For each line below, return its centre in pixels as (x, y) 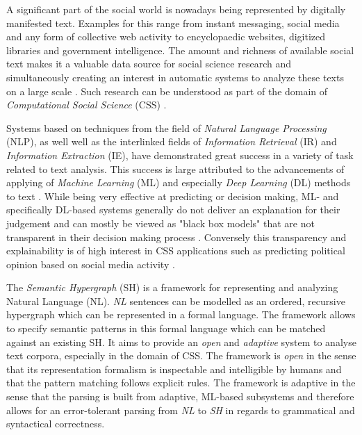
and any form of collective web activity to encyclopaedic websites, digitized (166, 36)
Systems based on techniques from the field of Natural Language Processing (166, 128)
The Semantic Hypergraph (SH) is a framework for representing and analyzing (172, 287)
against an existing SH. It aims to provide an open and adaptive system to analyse (181, 342)
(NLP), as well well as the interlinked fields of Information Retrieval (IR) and (172, 141)
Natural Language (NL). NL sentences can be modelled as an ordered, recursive (176, 301)
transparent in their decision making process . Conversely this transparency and (176, 237)
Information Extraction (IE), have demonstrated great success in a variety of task (180, 155)
